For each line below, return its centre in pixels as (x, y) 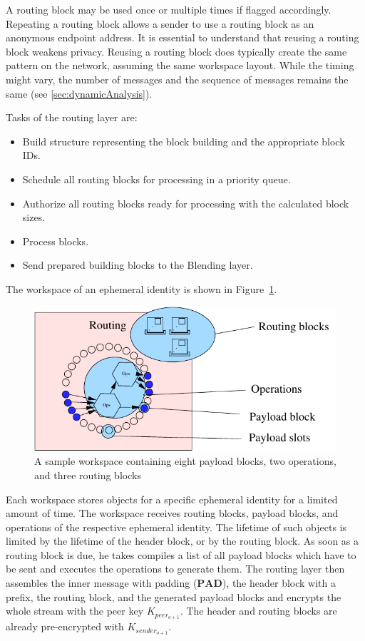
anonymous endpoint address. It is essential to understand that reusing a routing (182, 37)
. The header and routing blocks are (258, 611)
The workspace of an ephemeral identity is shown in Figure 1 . (142, 288)
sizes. (34, 217)
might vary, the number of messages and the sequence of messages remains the (177, 79)
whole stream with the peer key (75, 611)
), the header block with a (279, 583)
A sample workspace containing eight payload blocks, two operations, (185, 461)
